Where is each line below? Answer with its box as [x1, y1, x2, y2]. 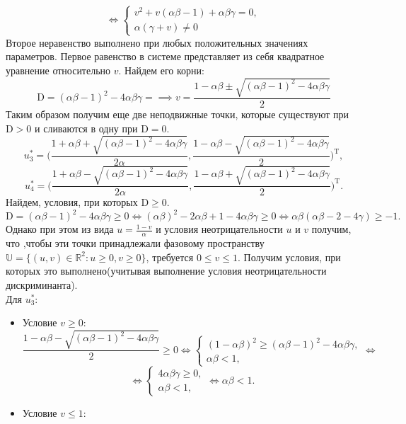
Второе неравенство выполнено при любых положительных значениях [6, 35, 308, 50]
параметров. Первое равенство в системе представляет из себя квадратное [6, 49, 325, 64]
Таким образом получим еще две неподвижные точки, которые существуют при [6, 107, 349, 122]
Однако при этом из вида [6, 222, 114, 236]
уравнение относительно [6, 62, 111, 77]
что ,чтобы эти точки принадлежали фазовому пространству [6, 236, 265, 251]
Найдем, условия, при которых [6, 195, 138, 210]
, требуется [146, 249, 194, 264]
